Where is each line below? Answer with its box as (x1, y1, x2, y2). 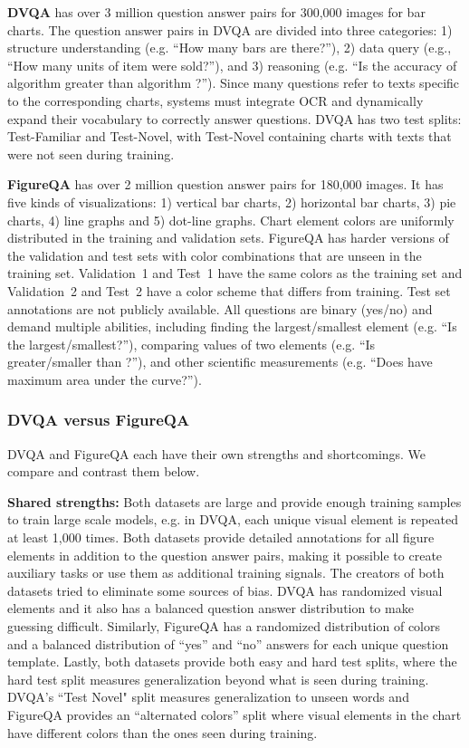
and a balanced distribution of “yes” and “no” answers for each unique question (7, 634, 449, 653)
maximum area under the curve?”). (7, 369, 202, 388)
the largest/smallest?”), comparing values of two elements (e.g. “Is (7, 334, 376, 353)
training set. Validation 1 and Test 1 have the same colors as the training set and (7, 264, 463, 283)
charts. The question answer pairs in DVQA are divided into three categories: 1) (7, 20, 453, 39)
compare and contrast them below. (7, 462, 200, 481)
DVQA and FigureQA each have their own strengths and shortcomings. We (7, 444, 426, 463)
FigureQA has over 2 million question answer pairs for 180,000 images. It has (7, 175, 444, 194)
